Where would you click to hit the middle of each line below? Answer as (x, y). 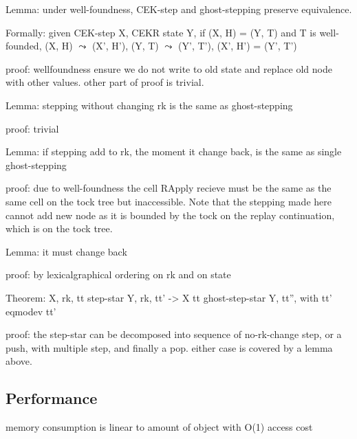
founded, (24, 46)
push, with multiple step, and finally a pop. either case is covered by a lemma (169, 347)
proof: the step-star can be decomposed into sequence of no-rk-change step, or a (174, 334)
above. (19, 361)
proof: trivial (32, 128)
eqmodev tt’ (31, 311)
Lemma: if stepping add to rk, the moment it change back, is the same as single (174, 151)
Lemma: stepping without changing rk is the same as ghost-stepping (149, 105)
